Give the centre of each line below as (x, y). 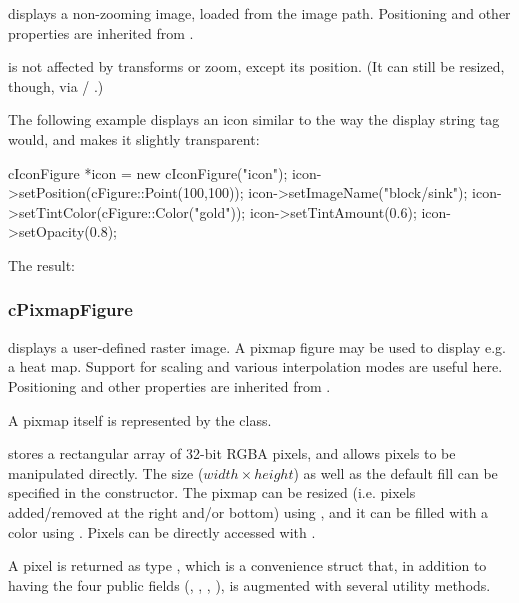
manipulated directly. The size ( (106, 472)
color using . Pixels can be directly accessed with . (162, 531)
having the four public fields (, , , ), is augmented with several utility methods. (249, 584)
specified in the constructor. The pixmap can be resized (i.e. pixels (212, 492)
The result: (42, 264)
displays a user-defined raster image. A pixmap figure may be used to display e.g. (257, 346)
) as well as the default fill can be (395, 472)
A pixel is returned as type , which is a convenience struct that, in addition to (247, 565)
